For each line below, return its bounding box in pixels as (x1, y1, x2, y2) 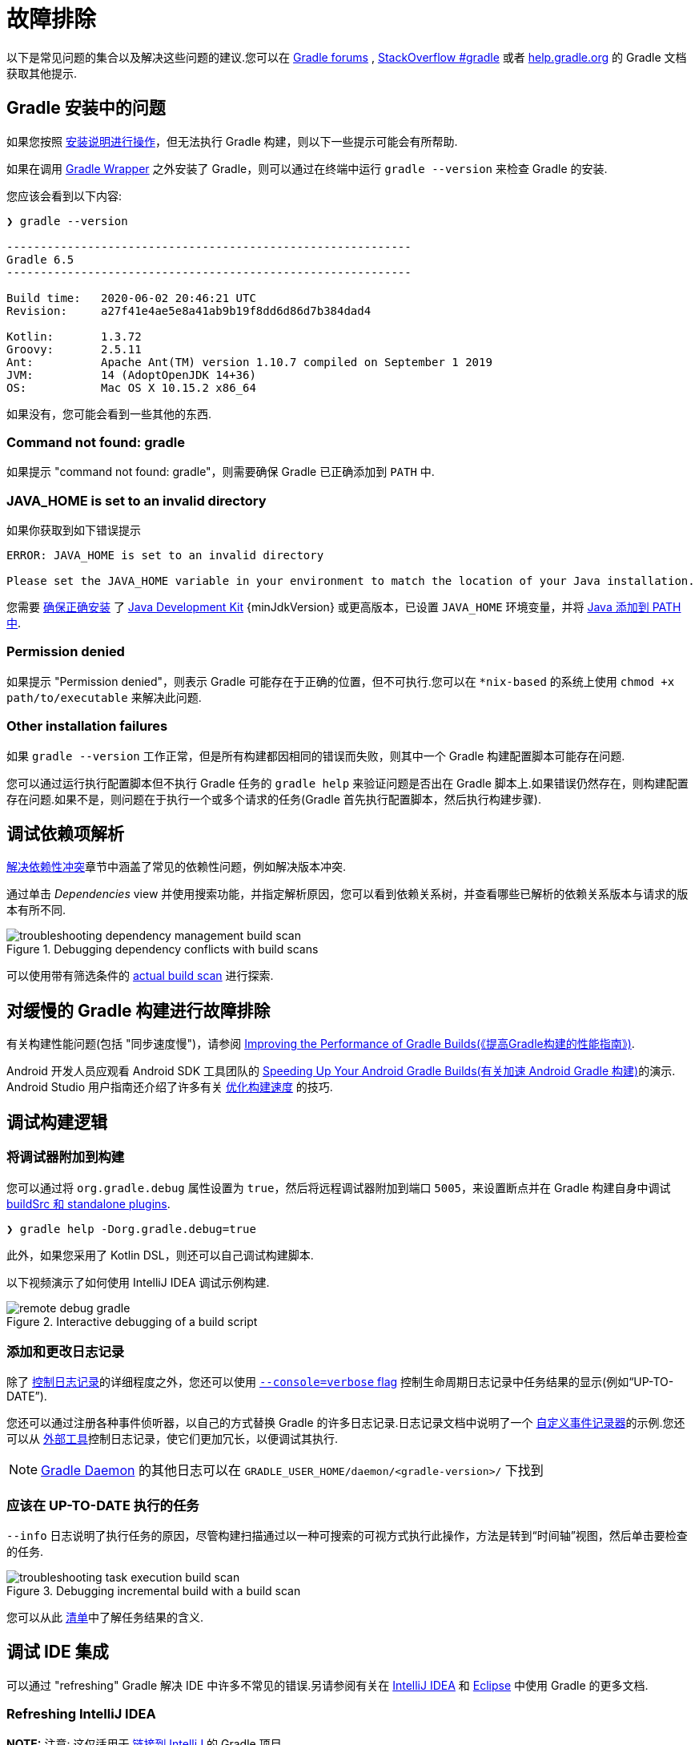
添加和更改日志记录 (6, 1343, 125, 1360)
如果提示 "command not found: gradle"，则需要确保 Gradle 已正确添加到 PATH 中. (6, 465, 435, 479)
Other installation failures (6, 718, 168, 735)
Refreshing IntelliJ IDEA (6, 1706, 156, 1723)
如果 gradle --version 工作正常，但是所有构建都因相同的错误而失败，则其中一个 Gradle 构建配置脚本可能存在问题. (6, 748, 625, 763)
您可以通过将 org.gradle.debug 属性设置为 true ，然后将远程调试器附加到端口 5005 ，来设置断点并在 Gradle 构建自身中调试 (6, 1180, 671, 1195)
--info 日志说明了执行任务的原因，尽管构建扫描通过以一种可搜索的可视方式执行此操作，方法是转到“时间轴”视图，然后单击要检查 (6, 1529, 688, 1542)
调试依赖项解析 (6, 824, 124, 844)
